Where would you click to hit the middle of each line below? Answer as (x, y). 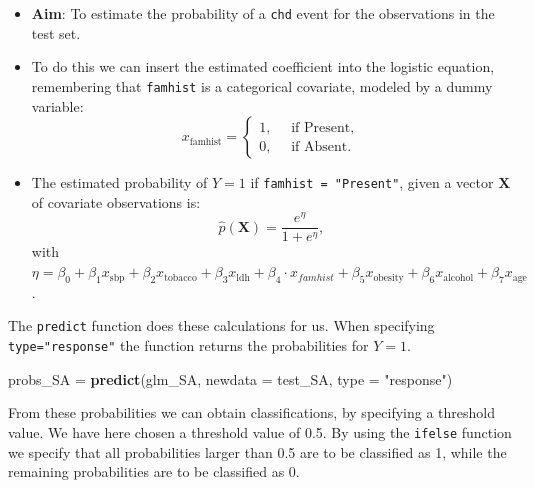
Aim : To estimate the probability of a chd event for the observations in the (263, 13)
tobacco (180, 277)
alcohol (458, 277)
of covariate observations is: (116, 201)
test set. (56, 32)
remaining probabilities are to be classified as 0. (154, 471)
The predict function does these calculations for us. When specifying (221, 325)
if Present (321, 127)
